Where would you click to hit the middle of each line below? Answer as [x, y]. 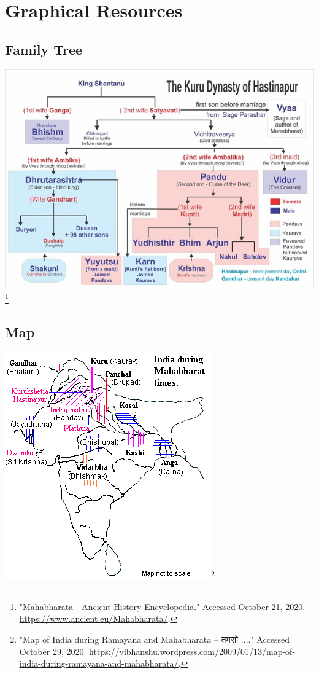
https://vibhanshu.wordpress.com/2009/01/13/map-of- [192, 651]
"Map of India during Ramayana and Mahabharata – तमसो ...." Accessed [155, 639]
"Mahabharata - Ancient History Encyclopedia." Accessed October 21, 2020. [162, 606]
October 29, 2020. [53, 651]
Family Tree [44, 49]
